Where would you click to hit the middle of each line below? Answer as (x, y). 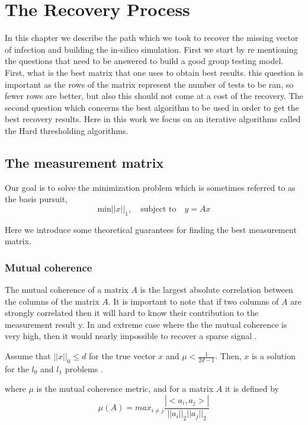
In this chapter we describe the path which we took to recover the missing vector (152, 38)
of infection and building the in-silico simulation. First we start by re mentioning (151, 49)
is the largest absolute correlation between (216, 290)
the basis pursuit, (36, 199)
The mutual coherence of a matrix (67, 290)
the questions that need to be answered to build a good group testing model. (144, 61)
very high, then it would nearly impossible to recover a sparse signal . (131, 336)
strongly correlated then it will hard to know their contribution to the (132, 313)
